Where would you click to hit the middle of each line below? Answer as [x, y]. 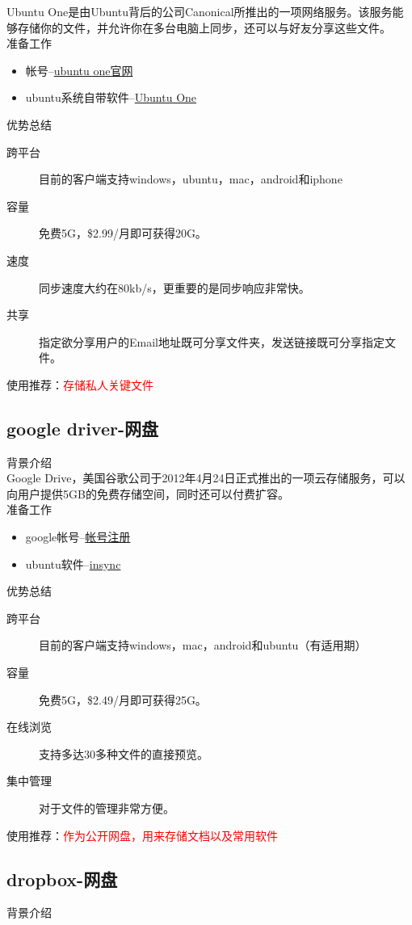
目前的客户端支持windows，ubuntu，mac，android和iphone [191, 179]
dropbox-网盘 [62, 879]
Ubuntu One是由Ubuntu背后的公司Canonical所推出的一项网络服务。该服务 [200, 11]
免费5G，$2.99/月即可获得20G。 [123, 233]
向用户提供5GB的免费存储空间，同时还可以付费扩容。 [148, 493]
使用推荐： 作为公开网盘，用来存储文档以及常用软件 [142, 835]
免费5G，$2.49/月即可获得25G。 [123, 699]
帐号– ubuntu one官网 [79, 70]
